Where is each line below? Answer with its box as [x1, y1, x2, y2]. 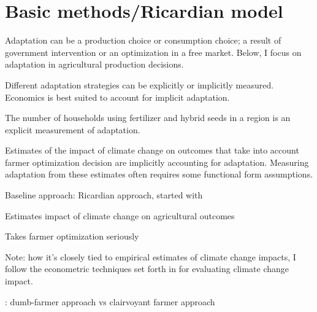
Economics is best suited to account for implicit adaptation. [5, 90, 230, 103]
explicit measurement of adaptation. [5, 123, 140, 136]
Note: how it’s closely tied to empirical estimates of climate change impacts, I [5, 250, 296, 263]
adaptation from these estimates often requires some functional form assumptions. [5, 168, 313, 181]
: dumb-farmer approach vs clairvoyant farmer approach [5, 295, 215, 308]
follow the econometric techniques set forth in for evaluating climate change [5, 262, 289, 275]
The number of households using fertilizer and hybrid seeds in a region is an [5, 111, 291, 124]
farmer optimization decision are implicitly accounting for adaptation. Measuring [5, 155, 309, 168]
